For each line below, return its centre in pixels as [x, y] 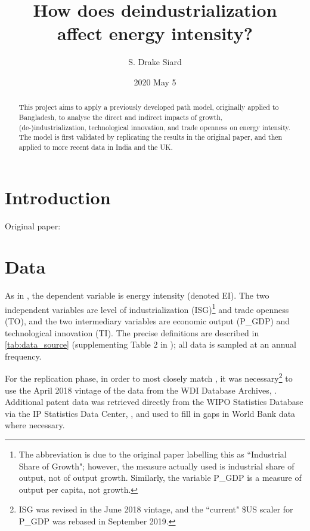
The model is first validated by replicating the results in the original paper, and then [151, 137]
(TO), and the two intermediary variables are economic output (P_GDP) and [148, 321]
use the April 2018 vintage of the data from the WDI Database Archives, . [141, 390]
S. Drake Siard [155, 62]
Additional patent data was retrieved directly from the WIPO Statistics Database [154, 402]
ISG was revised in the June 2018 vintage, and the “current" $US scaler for [156, 509]
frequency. [23, 356]
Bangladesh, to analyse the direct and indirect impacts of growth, [121, 117]
